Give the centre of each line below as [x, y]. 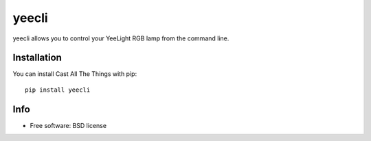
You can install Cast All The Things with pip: [75, 74]
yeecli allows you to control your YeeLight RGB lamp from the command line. [121, 38]
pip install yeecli [58, 90]
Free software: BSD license [68, 125]
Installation [37, 58]
